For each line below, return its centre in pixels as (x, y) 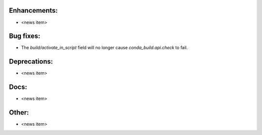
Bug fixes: (25, 36)
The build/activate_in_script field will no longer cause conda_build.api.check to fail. (104, 48)
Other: (19, 112)
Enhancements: (33, 10)
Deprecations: (31, 61)
